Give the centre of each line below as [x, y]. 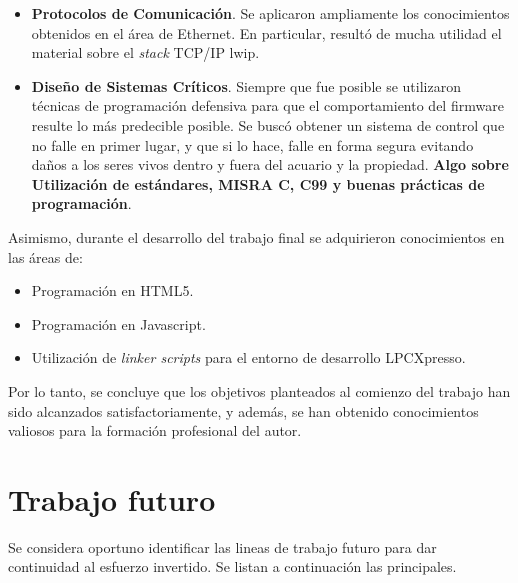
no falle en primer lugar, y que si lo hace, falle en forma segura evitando [252, 144]
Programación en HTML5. [112, 290]
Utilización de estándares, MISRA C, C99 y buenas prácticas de [258, 183]
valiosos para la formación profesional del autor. [155, 430]
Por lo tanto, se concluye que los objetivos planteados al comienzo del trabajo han [259, 390]
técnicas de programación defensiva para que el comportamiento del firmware [267, 105]
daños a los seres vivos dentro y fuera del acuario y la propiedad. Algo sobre [270, 164]
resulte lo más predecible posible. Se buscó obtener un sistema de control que [268, 124]
